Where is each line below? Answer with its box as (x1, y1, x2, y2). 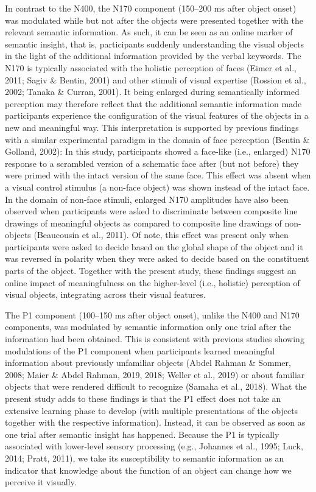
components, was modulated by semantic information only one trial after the (5, 320, 292, 333)
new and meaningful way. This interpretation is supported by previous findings (5, 121, 299, 133)
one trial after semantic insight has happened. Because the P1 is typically (5, 427, 279, 440)
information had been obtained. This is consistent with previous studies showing (5, 332, 304, 345)
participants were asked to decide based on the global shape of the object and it (5, 240, 303, 253)
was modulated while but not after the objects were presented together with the (5, 13, 303, 26)
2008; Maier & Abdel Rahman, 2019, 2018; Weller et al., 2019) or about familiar (5, 368, 305, 381)
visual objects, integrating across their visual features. (5, 288, 206, 301)
